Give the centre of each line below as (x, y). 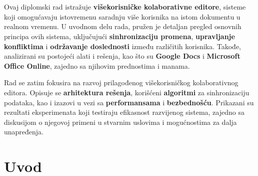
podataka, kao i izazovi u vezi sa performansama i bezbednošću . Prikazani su (129, 102)
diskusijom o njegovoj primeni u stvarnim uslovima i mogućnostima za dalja (120, 122)
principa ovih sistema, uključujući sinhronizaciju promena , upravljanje (119, 36)
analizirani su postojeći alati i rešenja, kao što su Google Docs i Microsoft (122, 56)
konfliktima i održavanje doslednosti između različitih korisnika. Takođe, (123, 46)
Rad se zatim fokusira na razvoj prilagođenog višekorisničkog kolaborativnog (121, 82)
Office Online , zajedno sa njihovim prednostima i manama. (97, 65)
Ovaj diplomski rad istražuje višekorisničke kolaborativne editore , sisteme (125, 7)
